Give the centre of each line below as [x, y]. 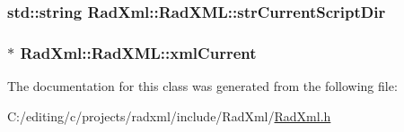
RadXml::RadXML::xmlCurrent [138, 52]
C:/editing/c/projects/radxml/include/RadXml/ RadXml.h [169, 115]
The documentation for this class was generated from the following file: [202, 86]
